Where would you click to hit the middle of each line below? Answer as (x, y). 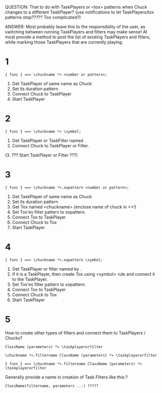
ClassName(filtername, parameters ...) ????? (52, 386)
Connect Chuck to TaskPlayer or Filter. (50, 145)
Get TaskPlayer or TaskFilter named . (49, 141)
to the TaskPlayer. (30, 279)
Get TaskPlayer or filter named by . (47, 269)
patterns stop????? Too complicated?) (43, 17)
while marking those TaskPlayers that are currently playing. (64, 42)
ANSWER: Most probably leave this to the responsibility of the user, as (75, 27)
